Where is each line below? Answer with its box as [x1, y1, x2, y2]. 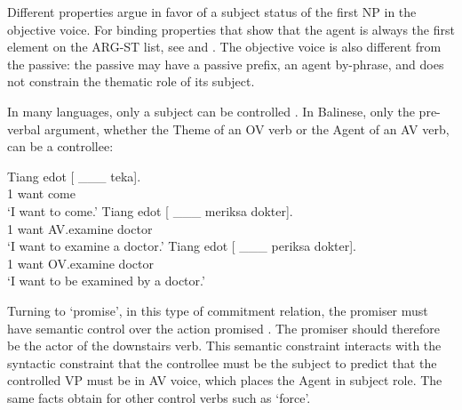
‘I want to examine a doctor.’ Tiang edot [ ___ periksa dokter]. [7, 237, 356, 255]
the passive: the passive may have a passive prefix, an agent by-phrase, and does [7, 54, 444, 73]
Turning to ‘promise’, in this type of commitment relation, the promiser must [7, 301, 428, 319]
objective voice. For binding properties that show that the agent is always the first [7, 20, 455, 38]
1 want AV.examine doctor [7, 219, 153, 237]
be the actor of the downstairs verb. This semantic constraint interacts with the [7, 336, 442, 355]
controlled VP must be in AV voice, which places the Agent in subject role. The [7, 371, 442, 390]
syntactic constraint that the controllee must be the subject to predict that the [7, 353, 437, 372]
